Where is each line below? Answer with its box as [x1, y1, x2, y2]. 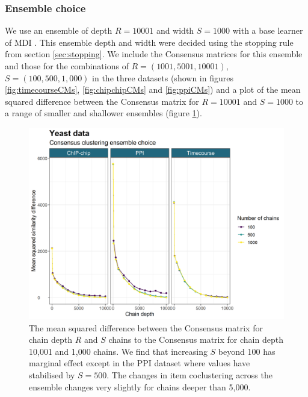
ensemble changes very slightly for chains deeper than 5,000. [29, 380, 251, 393]
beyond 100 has [218, 345, 276, 357]
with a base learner [232, 24, 303, 37]
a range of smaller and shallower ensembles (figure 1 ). [5, 107, 202, 119]
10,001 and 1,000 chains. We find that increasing [29, 345, 208, 357]
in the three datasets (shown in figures [92, 71, 233, 84]
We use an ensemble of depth [5, 24, 112, 37]
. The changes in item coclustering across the [106, 368, 273, 381]
